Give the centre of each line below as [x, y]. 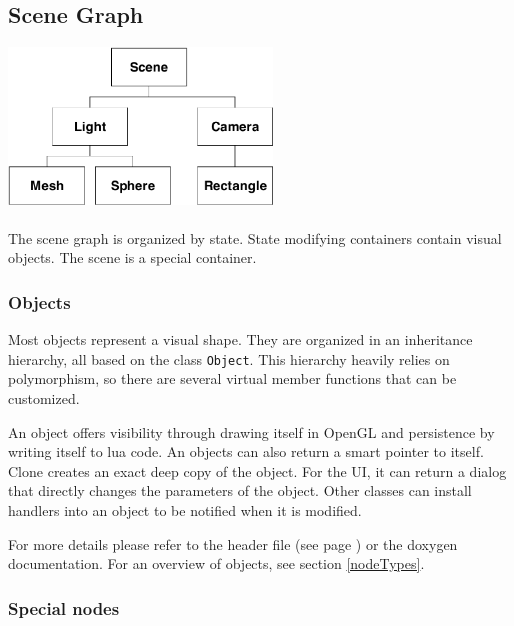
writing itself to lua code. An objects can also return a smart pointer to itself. [246, 451]
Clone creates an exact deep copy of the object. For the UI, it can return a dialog [257, 470]
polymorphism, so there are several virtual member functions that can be [232, 378]
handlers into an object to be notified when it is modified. [185, 509]
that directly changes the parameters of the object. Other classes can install [240, 490]
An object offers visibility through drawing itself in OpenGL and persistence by [251, 431]
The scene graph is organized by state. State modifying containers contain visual [255, 237]
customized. [44, 398]
